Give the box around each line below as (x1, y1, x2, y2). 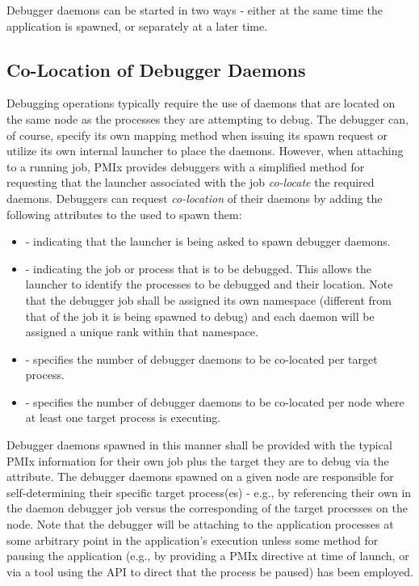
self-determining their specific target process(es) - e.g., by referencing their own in (6, 483, 412, 500)
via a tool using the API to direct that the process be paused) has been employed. (6, 563, 413, 580)
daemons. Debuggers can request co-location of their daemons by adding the (6, 189, 383, 206)
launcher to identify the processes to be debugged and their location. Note (25, 276, 393, 293)
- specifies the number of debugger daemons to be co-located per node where (25, 393, 404, 410)
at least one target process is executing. (25, 409, 221, 426)
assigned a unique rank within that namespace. (25, 323, 258, 340)
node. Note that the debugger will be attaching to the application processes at (6, 516, 394, 533)
